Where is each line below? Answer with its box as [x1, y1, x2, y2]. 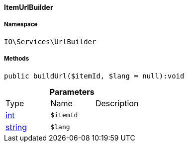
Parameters [49, 86, 94, 97]
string [5, 122, 27, 132]
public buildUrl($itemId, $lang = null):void [4, 72, 185, 80]
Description [95, 98, 139, 108]
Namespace [4, 21, 38, 28]
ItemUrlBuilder [4, 3, 53, 11]
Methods [4, 55, 29, 63]
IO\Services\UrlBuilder [4, 37, 96, 46]
